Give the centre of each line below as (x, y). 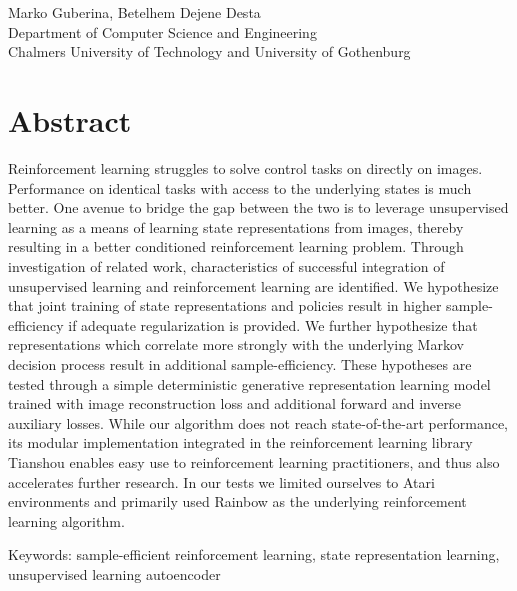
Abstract (70, 120)
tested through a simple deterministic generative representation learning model (249, 383)
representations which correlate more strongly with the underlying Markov (236, 344)
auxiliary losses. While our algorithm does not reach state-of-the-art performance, (258, 422)
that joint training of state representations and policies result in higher (225, 305)
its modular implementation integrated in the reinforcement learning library (240, 442)
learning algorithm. (66, 520)
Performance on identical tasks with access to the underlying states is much (240, 187)
